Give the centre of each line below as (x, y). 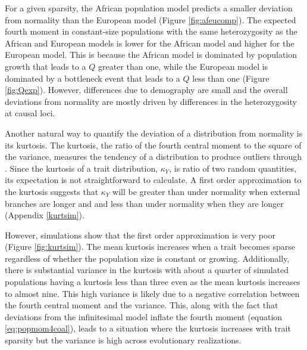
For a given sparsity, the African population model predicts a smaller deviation (149, 8)
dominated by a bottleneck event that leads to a (93, 78)
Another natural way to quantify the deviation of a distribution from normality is (154, 133)
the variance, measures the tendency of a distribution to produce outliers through (153, 157)
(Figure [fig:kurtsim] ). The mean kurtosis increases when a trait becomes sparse (150, 247)
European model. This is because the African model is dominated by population (151, 55)
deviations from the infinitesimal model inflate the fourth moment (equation (144, 316)
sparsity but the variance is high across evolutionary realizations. (123, 340)
